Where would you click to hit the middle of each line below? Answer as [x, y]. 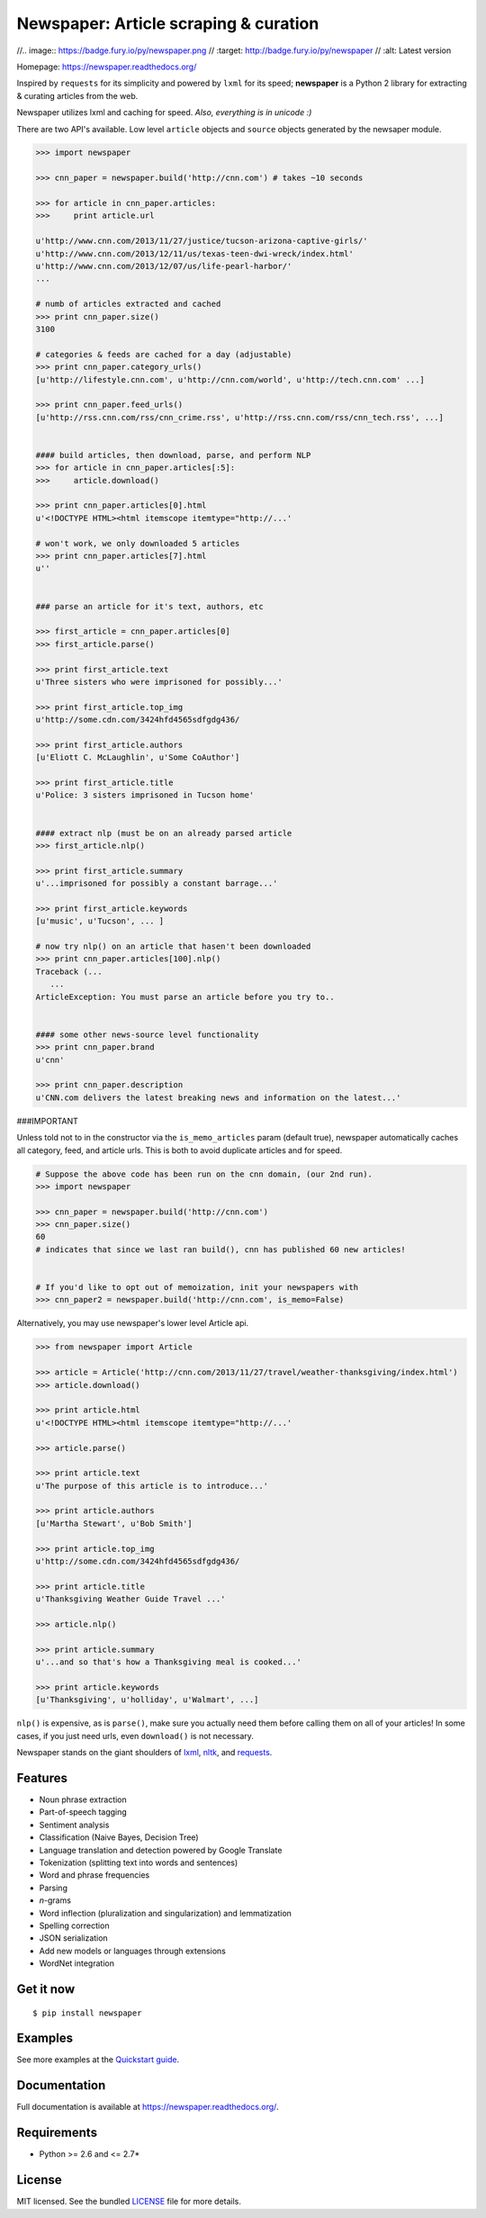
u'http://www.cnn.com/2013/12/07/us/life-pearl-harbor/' [164, 266]
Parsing [53, 1888]
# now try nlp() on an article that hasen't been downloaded [173, 947]
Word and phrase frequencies [94, 1875]
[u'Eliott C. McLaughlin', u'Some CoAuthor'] [138, 757]
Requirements [57, 2133]
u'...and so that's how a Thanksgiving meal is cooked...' [168, 1662]
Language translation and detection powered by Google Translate [161, 1850]
